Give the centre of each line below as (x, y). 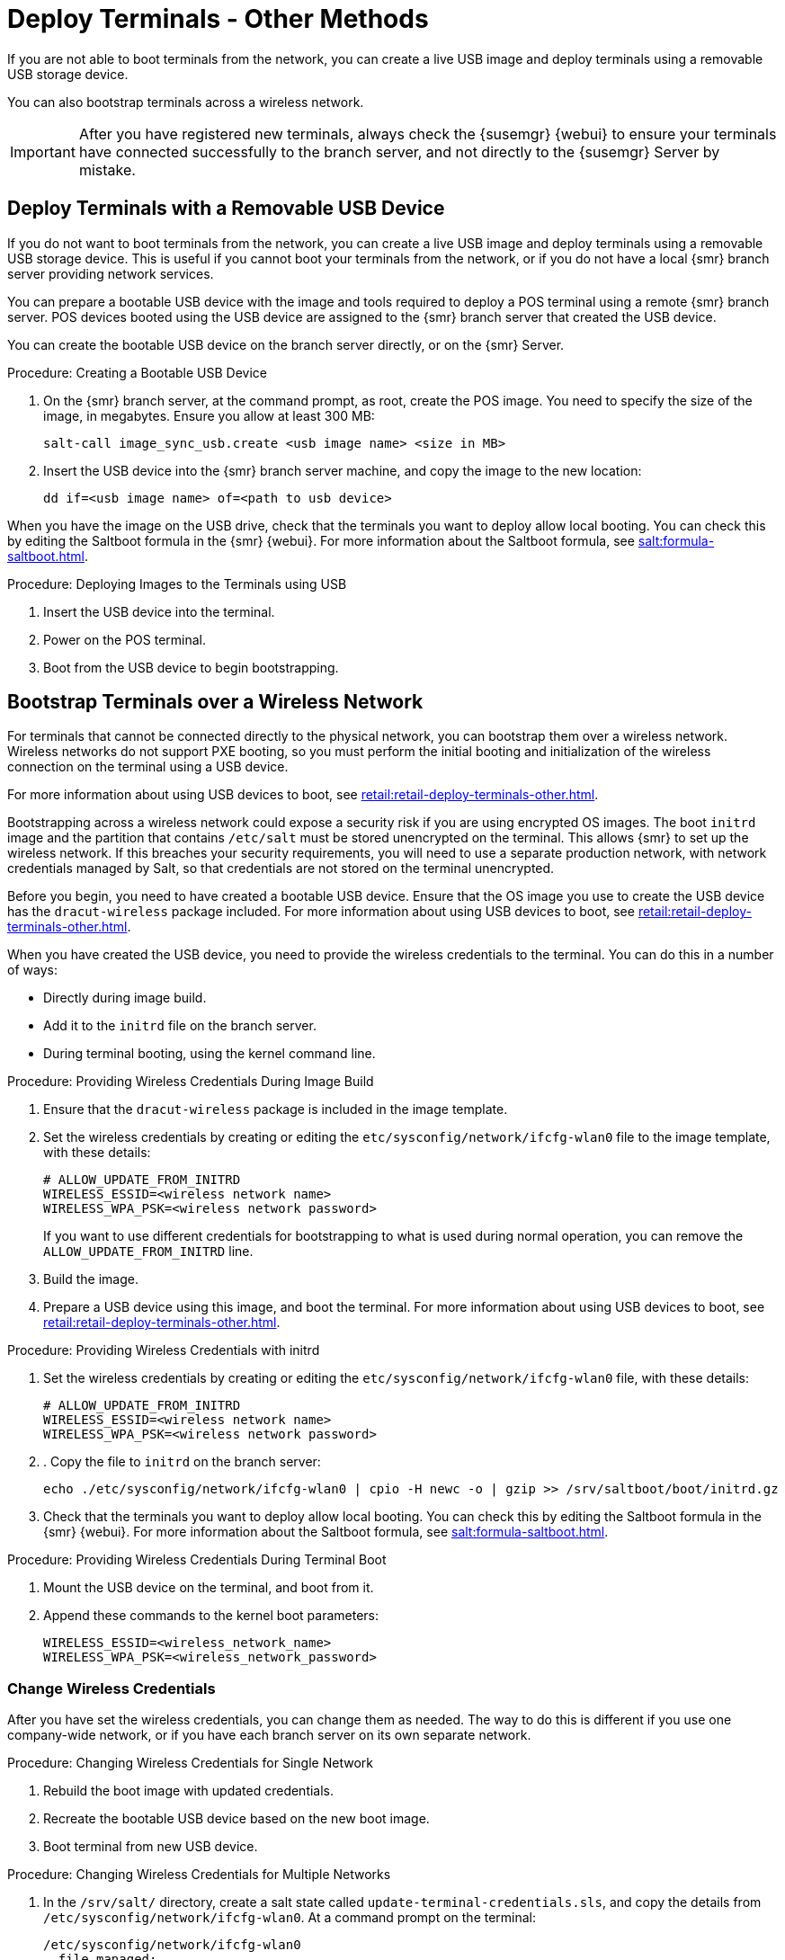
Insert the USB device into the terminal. (159, 611)
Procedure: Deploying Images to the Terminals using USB (177, 584)
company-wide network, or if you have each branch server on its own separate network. (269, 1735)
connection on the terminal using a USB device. (148, 767)
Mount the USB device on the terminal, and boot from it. (209, 1588)
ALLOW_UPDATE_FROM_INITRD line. (148, 1252)
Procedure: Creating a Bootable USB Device (137, 372)
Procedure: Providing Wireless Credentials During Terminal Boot (197, 1560)
